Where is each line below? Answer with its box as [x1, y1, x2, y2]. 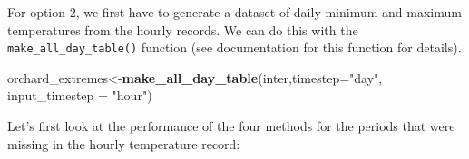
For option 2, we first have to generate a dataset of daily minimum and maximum [7, 3, 462, 21]
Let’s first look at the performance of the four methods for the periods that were [7, 117, 455, 136]
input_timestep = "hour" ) [7, 86, 152, 105]
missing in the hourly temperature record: [7, 134, 240, 153]
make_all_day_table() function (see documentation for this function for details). [7, 38, 462, 57]
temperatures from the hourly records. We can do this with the [7, 20, 358, 39]
